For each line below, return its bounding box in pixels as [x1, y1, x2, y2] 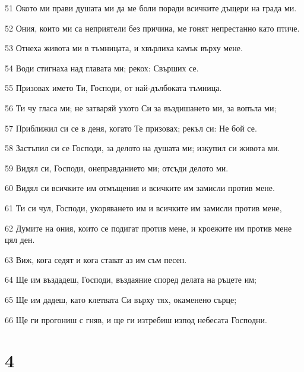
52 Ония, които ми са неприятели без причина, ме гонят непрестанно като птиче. [5, 21, 300, 34]
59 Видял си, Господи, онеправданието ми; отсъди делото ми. [5, 161, 229, 174]
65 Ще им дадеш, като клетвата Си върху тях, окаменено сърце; [5, 293, 237, 305]
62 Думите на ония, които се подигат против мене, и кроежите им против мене [5, 221, 292, 234]
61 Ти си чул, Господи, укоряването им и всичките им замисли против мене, [5, 201, 282, 214]
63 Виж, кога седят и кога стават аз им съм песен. [5, 253, 187, 265]
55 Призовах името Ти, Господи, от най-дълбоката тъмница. [5, 82, 222, 94]
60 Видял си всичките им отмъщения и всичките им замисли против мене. [5, 182, 275, 194]
